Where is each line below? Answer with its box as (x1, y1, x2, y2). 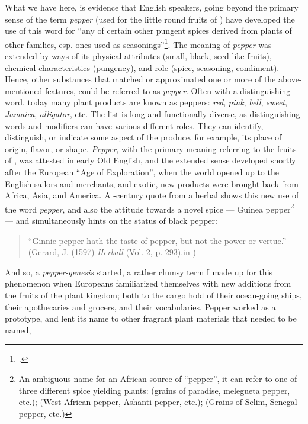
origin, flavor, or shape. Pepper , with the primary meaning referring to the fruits (5, 142, 297, 155)
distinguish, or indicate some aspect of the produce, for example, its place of (5, 131, 282, 143)
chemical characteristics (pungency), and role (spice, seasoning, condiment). (5, 61, 280, 73)
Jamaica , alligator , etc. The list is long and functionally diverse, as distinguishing (5, 108, 300, 120)
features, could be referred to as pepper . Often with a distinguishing (45, 84, 291, 97)
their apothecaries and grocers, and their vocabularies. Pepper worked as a (5, 300, 276, 313)
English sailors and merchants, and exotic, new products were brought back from (5, 177, 299, 189)
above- (278, 73, 302, 85)
